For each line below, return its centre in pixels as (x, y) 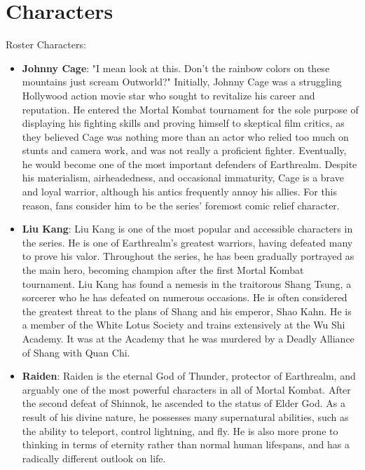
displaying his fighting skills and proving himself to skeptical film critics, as (183, 123)
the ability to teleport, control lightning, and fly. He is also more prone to (180, 430)
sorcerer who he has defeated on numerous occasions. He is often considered (185, 297)
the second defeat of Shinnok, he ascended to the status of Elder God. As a (184, 403)
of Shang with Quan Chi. (76, 352)
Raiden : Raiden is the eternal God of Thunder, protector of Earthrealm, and (189, 376)
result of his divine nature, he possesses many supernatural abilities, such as (185, 416)
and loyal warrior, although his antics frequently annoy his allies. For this (180, 192)
